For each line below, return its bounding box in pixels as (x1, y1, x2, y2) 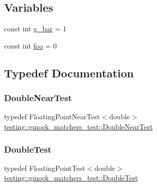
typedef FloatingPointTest (4, 162, 85, 173)
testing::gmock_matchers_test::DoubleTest (4, 172, 138, 183)
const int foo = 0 (4, 40, 57, 51)
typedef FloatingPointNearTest (4, 111, 100, 122)
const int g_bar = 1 (4, 23, 67, 34)
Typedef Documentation (4, 65, 134, 80)
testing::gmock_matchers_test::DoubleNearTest (4, 121, 153, 131)
